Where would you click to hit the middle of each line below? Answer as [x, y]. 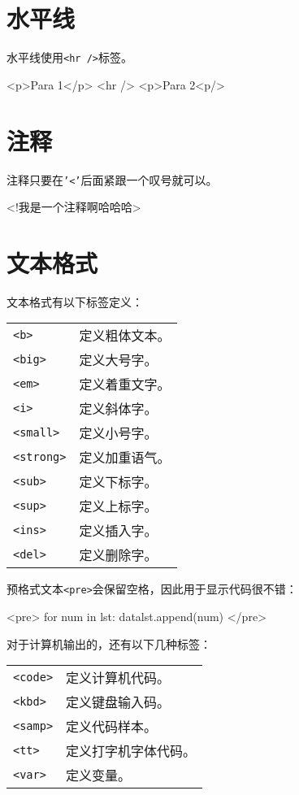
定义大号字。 [118, 360]
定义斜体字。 [118, 409]
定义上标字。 [118, 506]
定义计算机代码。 [118, 678]
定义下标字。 [118, 482]
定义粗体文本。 [125, 336]
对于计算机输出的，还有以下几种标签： [109, 643]
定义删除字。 [118, 555]
